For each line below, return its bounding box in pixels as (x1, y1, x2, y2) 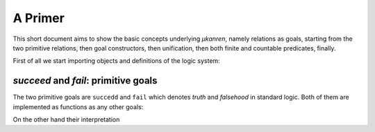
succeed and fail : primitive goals (12, 75, 158, 86)
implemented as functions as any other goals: (12, 102, 144, 111)
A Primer (12, 10, 65, 26)
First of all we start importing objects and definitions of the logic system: (12, 57, 220, 65)
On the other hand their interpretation (12, 115, 120, 124)
